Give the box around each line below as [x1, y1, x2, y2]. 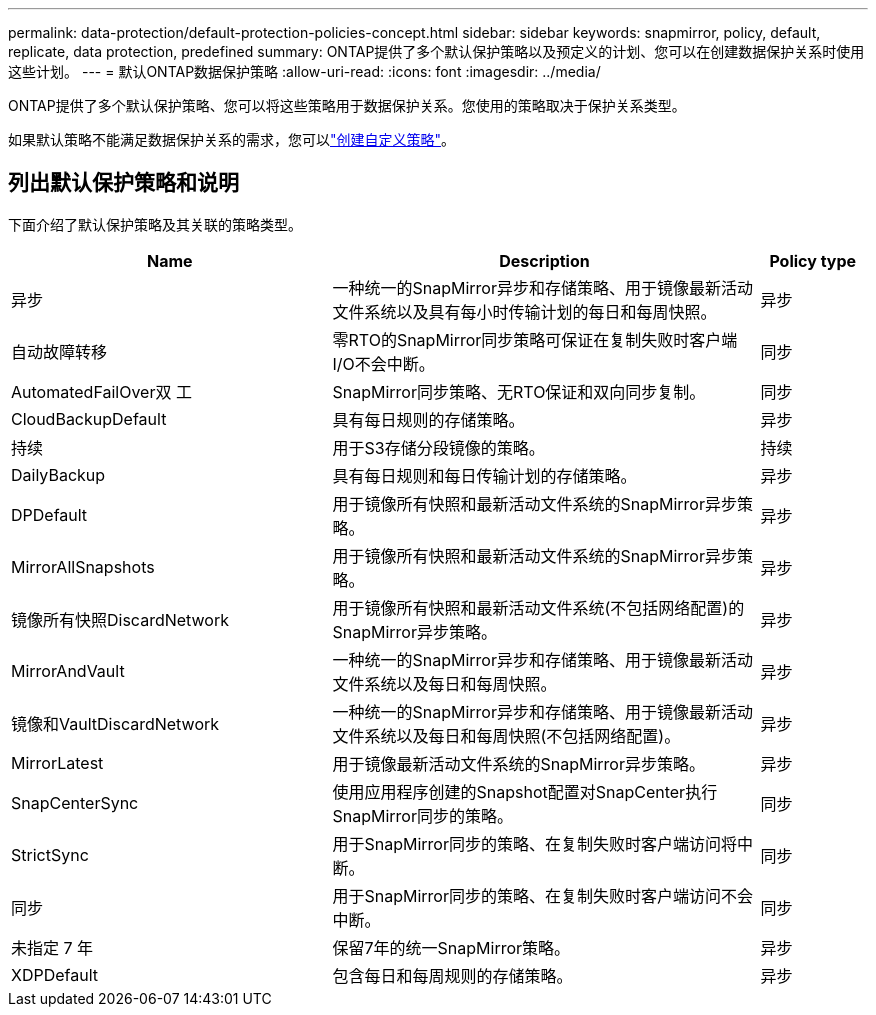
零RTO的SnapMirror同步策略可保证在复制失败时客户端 [332, 329, 738, 350]
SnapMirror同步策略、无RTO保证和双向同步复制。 [332, 381, 706, 402]
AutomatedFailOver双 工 [11, 381, 192, 402]
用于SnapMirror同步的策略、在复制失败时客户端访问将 [332, 833, 737, 854]
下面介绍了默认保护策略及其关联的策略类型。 [8, 215, 302, 233]
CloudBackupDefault [11, 408, 167, 429]
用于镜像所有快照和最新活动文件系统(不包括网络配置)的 [332, 597, 745, 618]
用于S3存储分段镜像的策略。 [332, 437, 545, 458]
